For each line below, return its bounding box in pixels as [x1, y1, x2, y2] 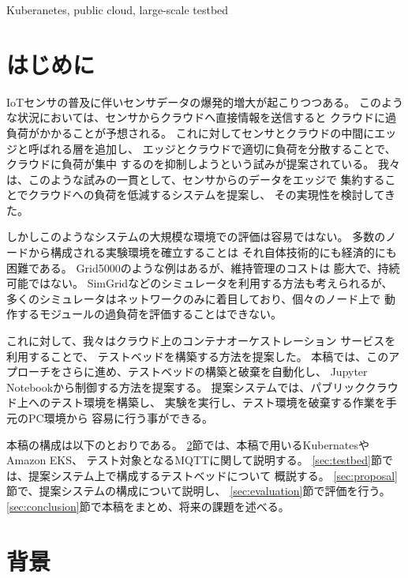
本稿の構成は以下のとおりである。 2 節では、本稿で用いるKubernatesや [6, 436, 370, 452]
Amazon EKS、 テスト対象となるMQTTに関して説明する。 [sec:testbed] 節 [6, 452, 382, 468]
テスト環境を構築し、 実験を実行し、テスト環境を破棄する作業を [50, 394, 386, 411]
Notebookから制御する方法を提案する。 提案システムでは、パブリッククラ [6, 378, 387, 395]
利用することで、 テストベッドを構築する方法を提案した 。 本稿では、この [6, 347, 389, 364]
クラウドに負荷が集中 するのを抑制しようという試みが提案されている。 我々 [6, 156, 400, 172]
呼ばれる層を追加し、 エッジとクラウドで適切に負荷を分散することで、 [28, 140, 396, 156]
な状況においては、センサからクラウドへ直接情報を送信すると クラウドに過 [6, 109, 396, 126]
